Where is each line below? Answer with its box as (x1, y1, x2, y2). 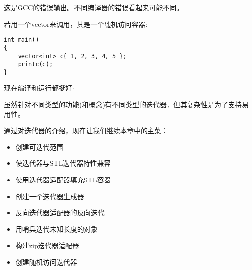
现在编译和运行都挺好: (4, 83, 74, 93)
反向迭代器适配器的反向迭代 (15, 207, 105, 218)
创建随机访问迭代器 (15, 257, 77, 267)
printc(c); (18, 61, 53, 68)
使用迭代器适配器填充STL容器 (15, 175, 111, 185)
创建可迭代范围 (15, 141, 63, 152)
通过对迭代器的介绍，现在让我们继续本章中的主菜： (4, 125, 168, 135)
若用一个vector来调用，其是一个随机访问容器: (4, 19, 147, 29)
